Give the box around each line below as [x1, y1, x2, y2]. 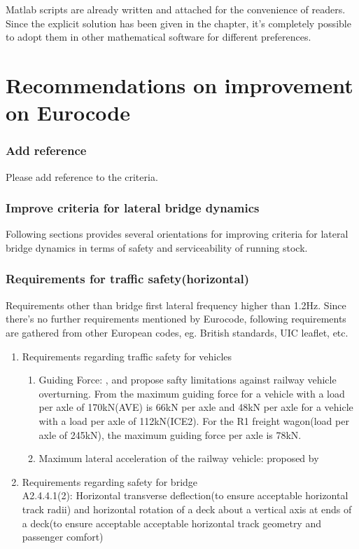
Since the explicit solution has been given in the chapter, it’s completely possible [6, 15, 351, 30]
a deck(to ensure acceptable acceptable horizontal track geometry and [22, 515, 321, 530]
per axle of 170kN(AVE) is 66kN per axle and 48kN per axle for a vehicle [38, 400, 353, 414]
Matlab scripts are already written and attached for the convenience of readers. [6, 2, 346, 16]
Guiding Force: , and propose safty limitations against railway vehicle [38, 372, 337, 387]
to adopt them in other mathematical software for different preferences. [6, 29, 311, 44]
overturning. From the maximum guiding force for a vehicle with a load [38, 386, 345, 400]
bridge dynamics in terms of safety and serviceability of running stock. [6, 240, 308, 255]
